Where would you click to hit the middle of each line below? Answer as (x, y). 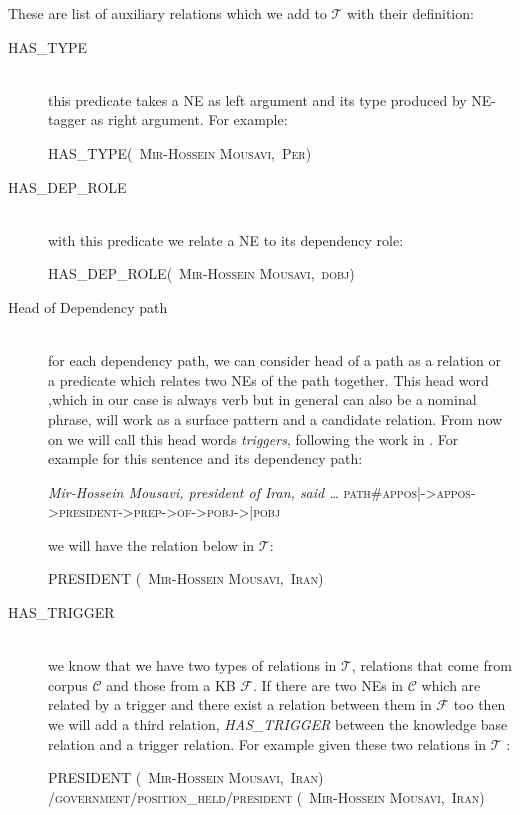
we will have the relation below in (151, 544)
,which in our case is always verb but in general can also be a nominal (262, 399)
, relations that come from (431, 665)
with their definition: (410, 13)
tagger (67, 119)
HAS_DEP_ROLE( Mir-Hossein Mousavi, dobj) (201, 273)
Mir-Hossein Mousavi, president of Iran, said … (193, 491)
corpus (68, 684)
